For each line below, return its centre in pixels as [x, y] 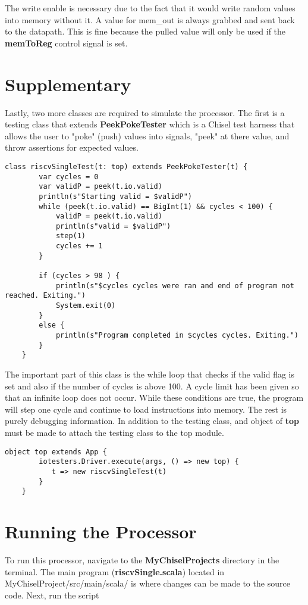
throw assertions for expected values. [72, 147]
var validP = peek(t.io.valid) [100, 187]
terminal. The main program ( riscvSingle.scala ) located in [115, 571]
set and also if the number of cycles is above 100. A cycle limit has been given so [152, 386]
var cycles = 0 [69, 177]
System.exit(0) [86, 306]
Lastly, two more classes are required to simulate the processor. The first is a [145, 112]
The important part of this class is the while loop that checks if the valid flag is [150, 374]
